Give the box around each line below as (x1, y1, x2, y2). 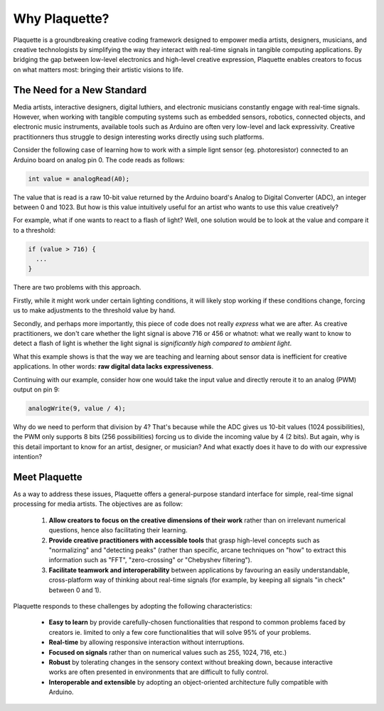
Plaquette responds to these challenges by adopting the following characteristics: (13, 601, 252, 610)
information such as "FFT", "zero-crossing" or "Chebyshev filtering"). (48, 556, 252, 564)
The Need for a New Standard (13, 84, 147, 96)
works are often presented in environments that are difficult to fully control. (48, 668, 269, 676)
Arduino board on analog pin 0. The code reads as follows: (13, 155, 185, 164)
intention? (13, 453, 43, 461)
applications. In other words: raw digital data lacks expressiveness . (13, 362, 213, 371)
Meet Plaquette (13, 470, 83, 483)
